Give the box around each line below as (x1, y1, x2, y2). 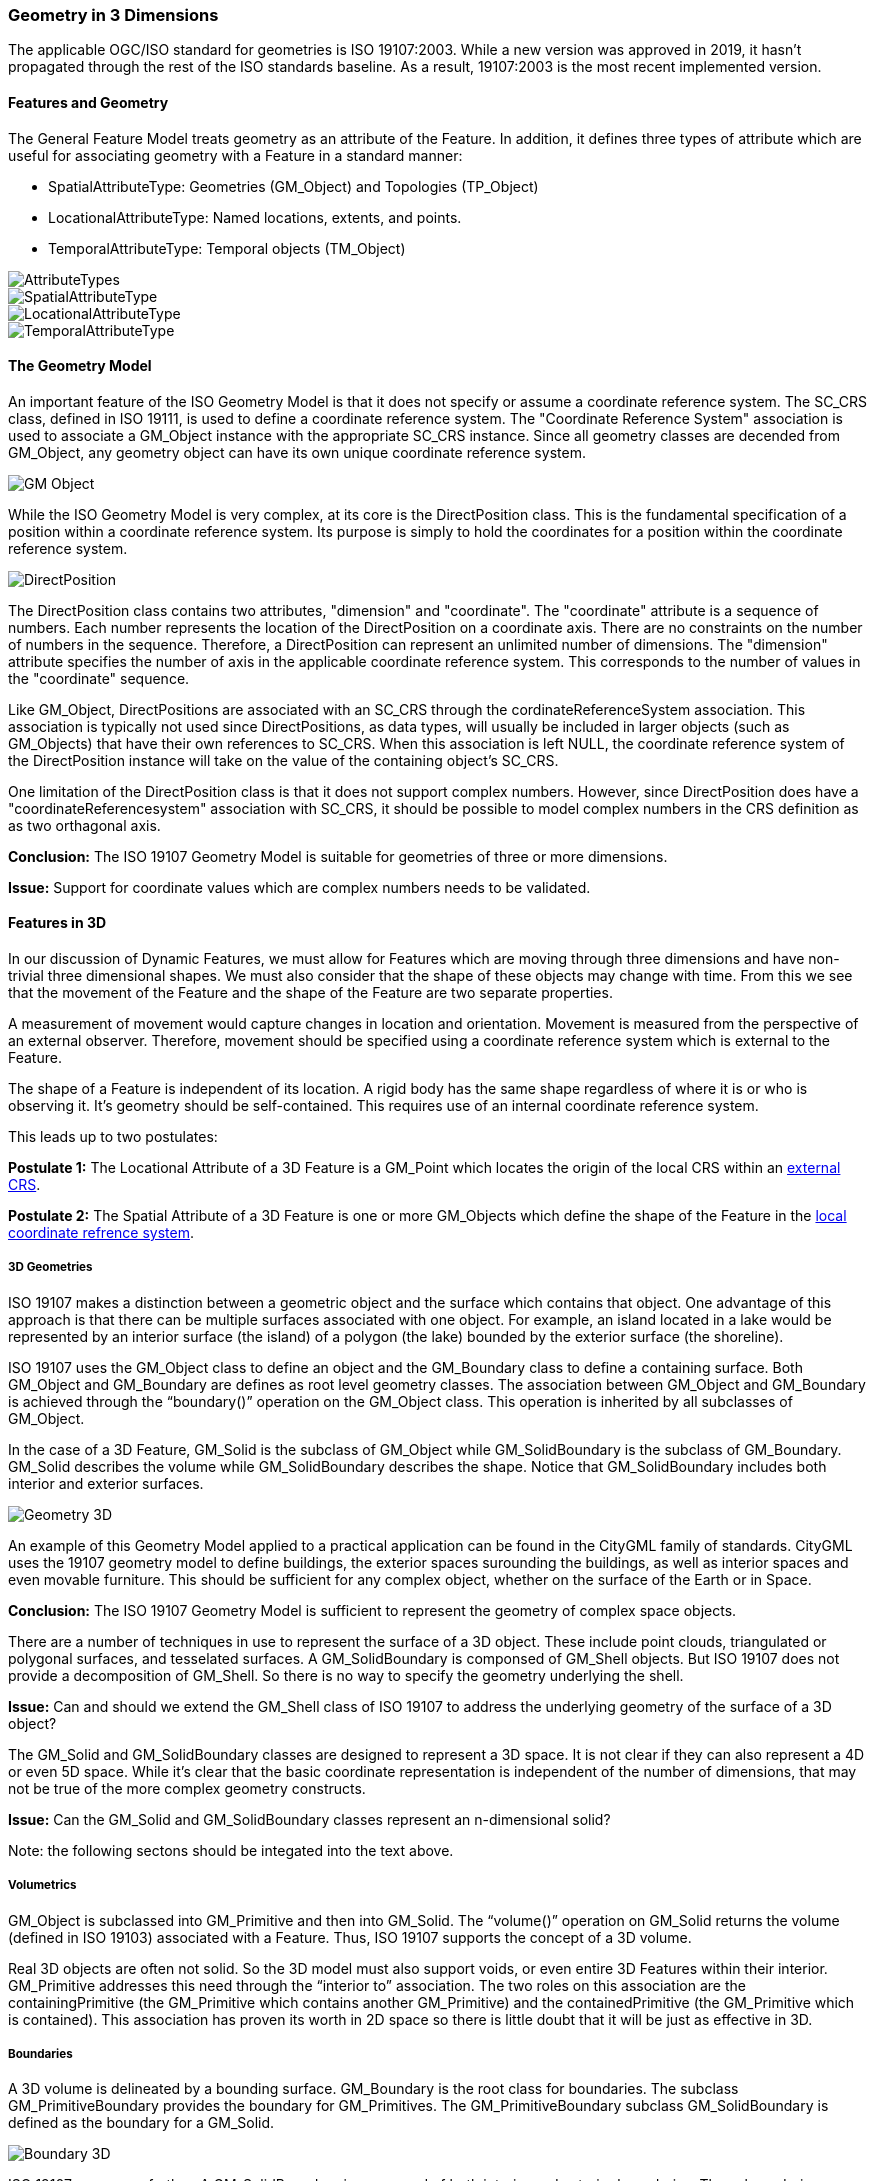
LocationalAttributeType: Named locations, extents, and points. (48, 208, 462, 226)
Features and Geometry (8, 93, 169, 111)
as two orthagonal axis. (8, 816, 161, 834)
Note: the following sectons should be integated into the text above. (8, 1841, 454, 1859)
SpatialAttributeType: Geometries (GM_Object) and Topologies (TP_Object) (48, 177, 539, 195)
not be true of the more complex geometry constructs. (8, 1779, 366, 1797)
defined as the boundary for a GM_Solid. (8, 2114, 275, 2132)
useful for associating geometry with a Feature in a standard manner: (8, 146, 463, 164)
